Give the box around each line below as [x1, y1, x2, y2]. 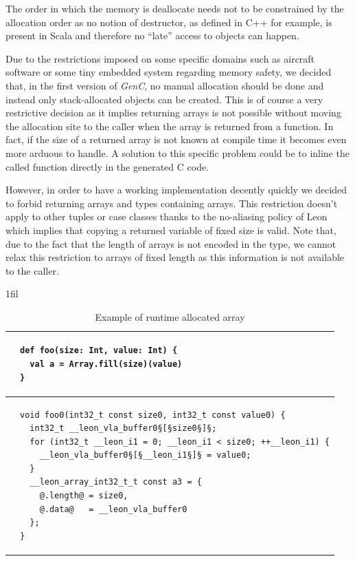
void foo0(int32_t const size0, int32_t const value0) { [20, 410, 286, 420]
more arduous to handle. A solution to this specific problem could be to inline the [5, 145, 350, 160]
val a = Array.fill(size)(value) [30, 359, 183, 370]
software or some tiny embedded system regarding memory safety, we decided [5, 65, 332, 79]
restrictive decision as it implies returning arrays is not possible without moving [5, 105, 341, 120]
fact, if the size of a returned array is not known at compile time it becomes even [5, 132, 347, 147]
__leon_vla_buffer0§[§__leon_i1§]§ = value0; [39, 450, 251, 461]
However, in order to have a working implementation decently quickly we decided [5, 182, 347, 197]
